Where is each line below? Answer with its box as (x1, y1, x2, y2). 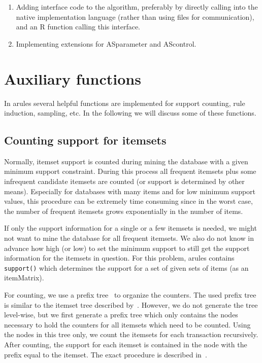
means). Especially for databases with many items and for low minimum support (4, 186, 256, 196)
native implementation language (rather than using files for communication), (16, 11, 254, 22)
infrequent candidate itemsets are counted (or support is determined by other (4, 176, 245, 187)
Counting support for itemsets (4, 132, 167, 148)
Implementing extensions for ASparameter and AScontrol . (16, 38, 196, 49)
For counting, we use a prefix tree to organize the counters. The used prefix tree (4, 289, 256, 300)
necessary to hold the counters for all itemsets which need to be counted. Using (4, 319, 251, 330)
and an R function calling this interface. (16, 21, 140, 32)
